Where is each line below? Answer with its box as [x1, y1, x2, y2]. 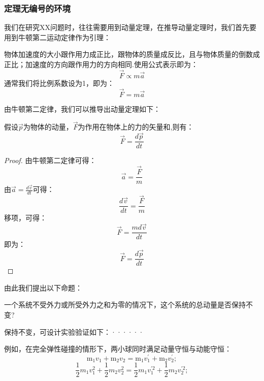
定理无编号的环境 [4, 2, 71, 14]
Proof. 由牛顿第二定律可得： [4, 155, 96, 166]
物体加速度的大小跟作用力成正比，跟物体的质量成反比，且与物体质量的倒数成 [4, 49, 260, 59]
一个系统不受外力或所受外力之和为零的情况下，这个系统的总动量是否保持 [4, 299, 246, 310]
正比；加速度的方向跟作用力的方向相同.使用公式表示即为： [4, 59, 198, 69]
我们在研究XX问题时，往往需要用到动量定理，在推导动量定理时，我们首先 [4, 22, 249, 33]
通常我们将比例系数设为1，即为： [4, 77, 114, 88]
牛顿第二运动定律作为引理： [18, 31, 111, 42]
